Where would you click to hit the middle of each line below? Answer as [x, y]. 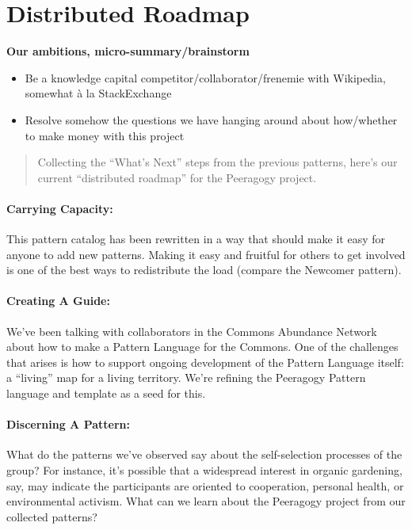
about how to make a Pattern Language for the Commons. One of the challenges [202, 347]
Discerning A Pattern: [68, 424]
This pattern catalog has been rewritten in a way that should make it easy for [196, 239]
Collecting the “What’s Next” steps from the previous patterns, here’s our [217, 162]
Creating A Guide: [58, 301]
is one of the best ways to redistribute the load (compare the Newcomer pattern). [204, 270]
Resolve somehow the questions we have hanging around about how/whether [211, 119]
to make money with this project [105, 135]
